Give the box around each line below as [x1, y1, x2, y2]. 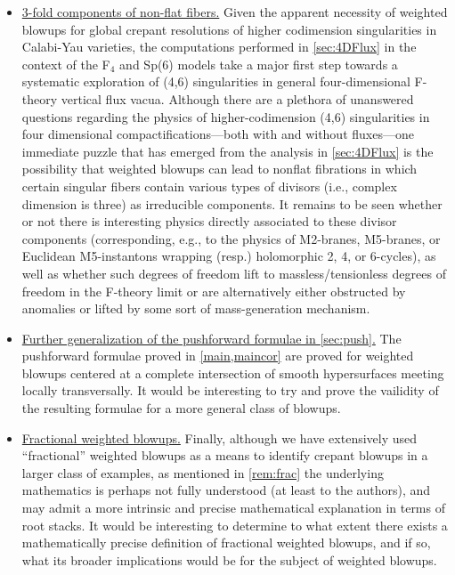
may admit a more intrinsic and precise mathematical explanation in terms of [21, 498, 445, 517]
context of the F [21, 54, 110, 73]
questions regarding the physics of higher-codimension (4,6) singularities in [21, 107, 430, 126]
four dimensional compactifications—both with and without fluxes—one [21, 125, 414, 143]
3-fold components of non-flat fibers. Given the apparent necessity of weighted [21, 3, 448, 20]
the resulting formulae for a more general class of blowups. [21, 399, 341, 417]
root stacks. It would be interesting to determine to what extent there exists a [21, 515, 448, 534]
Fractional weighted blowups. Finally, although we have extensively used [21, 428, 418, 447]
